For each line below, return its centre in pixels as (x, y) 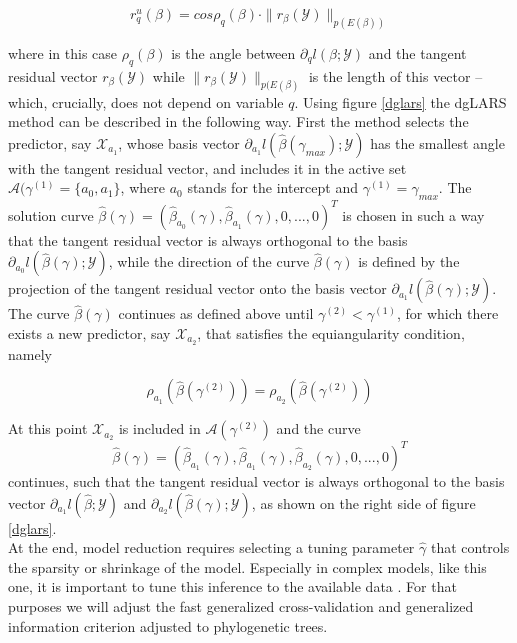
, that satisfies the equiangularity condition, (331, 333)
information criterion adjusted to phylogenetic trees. (168, 625)
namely (30, 353)
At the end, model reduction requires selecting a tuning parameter (211, 547)
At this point (48, 428)
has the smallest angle (437, 142)
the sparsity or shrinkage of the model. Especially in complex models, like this (247, 566)
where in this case (63, 52)
